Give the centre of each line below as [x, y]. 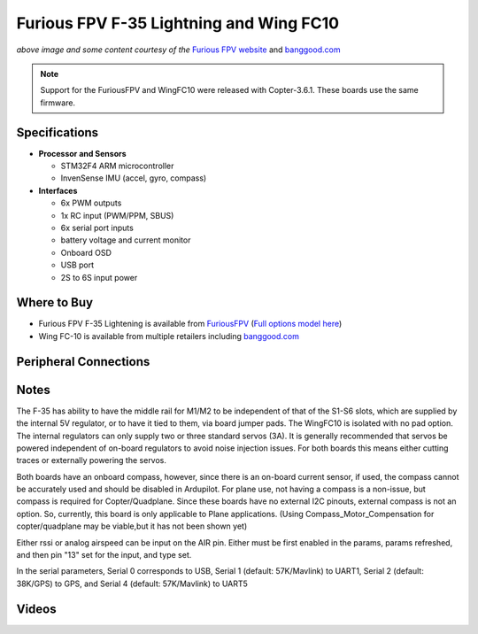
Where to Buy [54, 302]
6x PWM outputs [91, 203]
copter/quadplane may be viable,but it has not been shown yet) [132, 526]
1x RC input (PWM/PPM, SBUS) [117, 215]
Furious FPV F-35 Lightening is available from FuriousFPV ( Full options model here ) [190, 324]
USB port [77, 265]
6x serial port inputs [97, 228]
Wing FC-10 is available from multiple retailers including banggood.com [169, 336]
